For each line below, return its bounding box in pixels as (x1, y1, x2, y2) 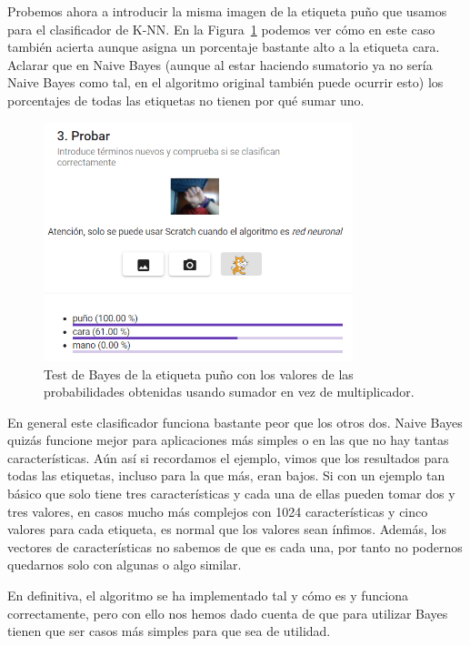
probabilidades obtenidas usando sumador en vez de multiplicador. (44, 382, 415, 401)
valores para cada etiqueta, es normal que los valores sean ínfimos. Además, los (7, 520, 446, 539)
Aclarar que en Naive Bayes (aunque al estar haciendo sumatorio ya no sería (7, 55, 433, 74)
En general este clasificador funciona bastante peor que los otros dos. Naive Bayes (7, 412, 463, 431)
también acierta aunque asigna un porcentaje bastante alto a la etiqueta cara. (7, 37, 440, 56)
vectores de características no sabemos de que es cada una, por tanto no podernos (7, 537, 463, 556)
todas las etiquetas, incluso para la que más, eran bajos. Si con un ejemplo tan (7, 466, 445, 485)
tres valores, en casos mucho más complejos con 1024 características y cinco (7, 501, 428, 520)
